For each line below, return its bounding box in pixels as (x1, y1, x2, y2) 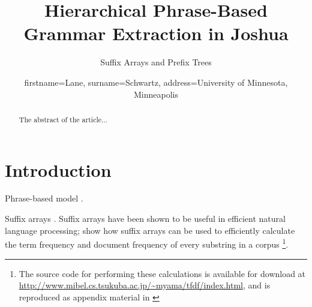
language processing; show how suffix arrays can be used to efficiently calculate (5, 224, 295, 236)
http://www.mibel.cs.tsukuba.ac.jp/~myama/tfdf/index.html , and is (19, 279, 271, 291)
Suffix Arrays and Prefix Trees (100, 56, 212, 68)
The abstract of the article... (19, 114, 107, 124)
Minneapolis (134, 88, 178, 100)
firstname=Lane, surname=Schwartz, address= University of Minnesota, (24, 76, 288, 88)
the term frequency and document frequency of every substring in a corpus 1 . (5, 236, 289, 250)
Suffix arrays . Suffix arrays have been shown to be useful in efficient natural (5, 212, 286, 225)
